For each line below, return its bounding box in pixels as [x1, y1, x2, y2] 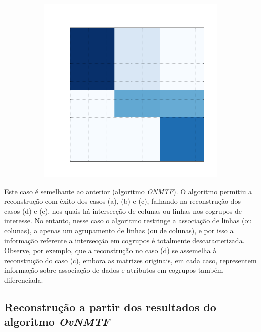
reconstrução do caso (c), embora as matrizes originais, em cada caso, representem [4, 255, 257, 265]
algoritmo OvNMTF [4, 314, 110, 329]
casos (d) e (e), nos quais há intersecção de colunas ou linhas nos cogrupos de [4, 205, 242, 216]
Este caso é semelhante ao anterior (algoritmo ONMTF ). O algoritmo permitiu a [4, 186, 252, 196]
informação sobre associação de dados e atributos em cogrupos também [4, 265, 223, 275]
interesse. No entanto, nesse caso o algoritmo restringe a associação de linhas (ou [4, 215, 252, 226]
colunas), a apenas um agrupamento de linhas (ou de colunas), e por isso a [4, 225, 234, 235]
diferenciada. [4, 274, 43, 285]
